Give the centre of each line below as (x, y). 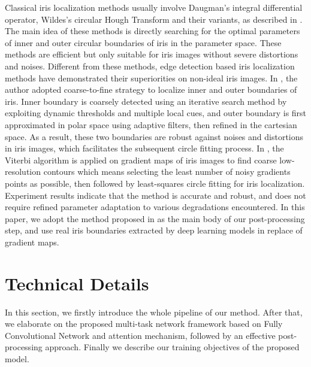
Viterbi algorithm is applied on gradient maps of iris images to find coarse (141, 160)
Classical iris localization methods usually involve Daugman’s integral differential (154, 7)
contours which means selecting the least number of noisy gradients (167, 172)
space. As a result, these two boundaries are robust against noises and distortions (154, 136)
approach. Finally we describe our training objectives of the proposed (172, 347)
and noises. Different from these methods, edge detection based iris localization (150, 66)
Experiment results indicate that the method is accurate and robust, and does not (155, 195)
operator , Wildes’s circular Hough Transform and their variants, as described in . (154, 19)
